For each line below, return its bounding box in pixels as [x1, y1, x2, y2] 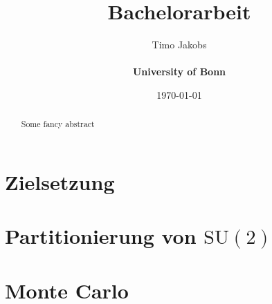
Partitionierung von [5, 222, 197, 250]
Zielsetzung [5, 167, 115, 196]
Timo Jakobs [152, 37, 207, 52]
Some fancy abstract [21, 118, 95, 130]
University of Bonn [132, 64, 226, 79]
